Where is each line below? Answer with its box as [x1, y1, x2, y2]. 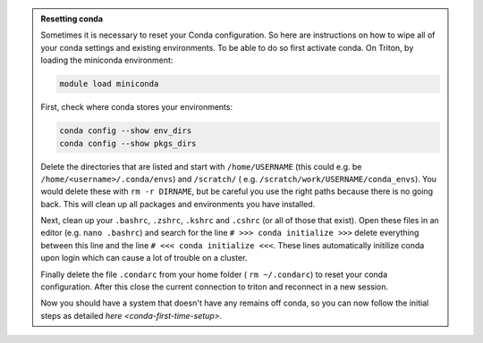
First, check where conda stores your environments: [40, 102, 233, 113]
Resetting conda [40, 13, 103, 24]
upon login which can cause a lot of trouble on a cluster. [40, 253, 248, 264]
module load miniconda [59, 79, 159, 89]
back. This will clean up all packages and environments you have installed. [40, 198, 316, 209]
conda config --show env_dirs [59, 126, 192, 136]
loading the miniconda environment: [40, 54, 174, 66]
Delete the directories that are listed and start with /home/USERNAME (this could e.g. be [40, 161, 362, 171]
